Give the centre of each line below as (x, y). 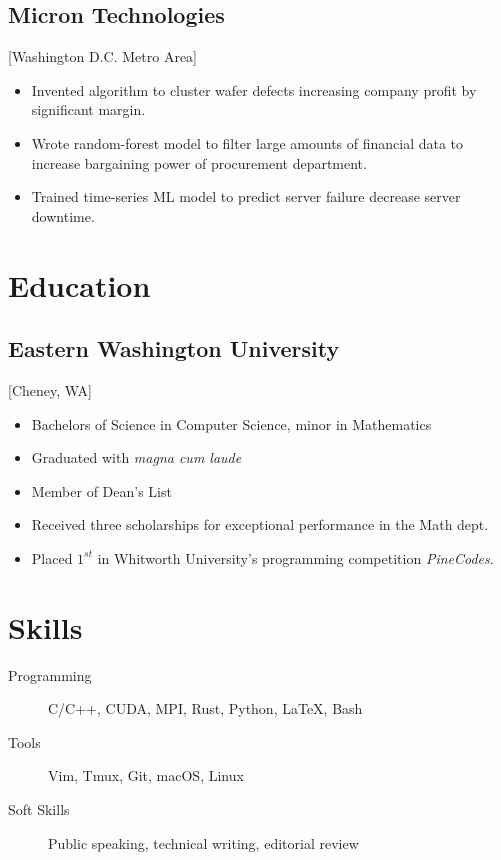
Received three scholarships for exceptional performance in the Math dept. (260, 524)
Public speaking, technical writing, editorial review (203, 842)
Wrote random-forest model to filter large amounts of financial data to (247, 142)
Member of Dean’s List (101, 490)
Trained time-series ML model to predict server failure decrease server (246, 196)
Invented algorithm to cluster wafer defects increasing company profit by (254, 89)
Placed (52, 557)
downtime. (63, 215)
